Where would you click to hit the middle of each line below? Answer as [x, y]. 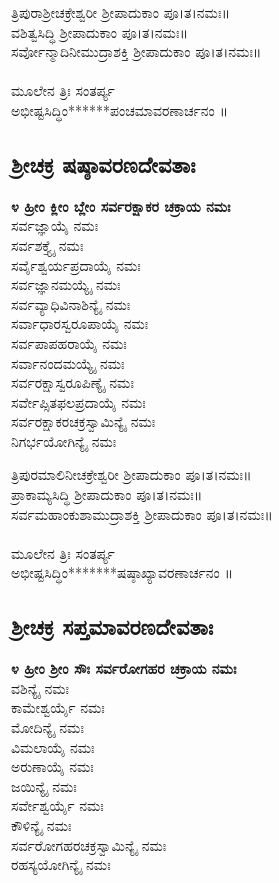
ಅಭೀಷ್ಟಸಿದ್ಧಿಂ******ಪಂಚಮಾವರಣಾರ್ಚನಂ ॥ [119, 109]
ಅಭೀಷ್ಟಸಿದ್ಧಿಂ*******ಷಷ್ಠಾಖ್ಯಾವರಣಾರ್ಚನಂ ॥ [122, 572]
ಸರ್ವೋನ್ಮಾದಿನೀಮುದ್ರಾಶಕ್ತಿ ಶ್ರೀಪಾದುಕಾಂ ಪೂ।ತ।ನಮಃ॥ [136, 51]
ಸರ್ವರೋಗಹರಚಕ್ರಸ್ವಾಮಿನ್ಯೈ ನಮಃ [89, 844]
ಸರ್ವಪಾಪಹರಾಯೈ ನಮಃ [69, 342]
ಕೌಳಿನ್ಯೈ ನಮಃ [41, 825]
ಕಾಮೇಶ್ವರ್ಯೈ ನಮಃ [58, 707]
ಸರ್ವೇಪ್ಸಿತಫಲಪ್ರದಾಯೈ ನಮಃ [78, 401]
